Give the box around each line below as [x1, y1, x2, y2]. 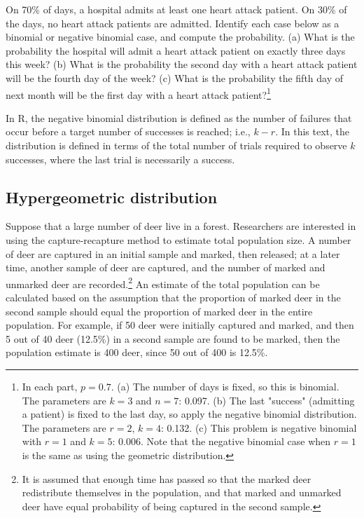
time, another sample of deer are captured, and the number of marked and [6, 260, 325, 275]
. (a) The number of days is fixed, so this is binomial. [111, 379, 339, 393]
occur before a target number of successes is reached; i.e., [6, 124, 251, 139]
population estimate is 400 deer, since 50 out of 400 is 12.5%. [6, 345, 268, 360]
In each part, [22, 379, 78, 393]
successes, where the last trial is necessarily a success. [6, 151, 235, 166]
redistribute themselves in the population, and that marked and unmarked [22, 485, 342, 500]
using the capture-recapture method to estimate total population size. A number [6, 232, 351, 247]
